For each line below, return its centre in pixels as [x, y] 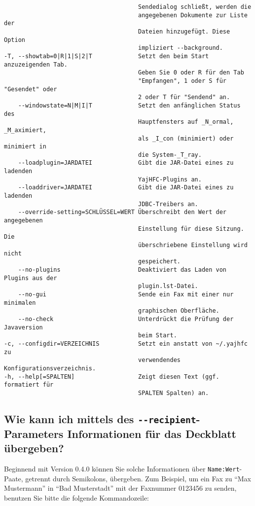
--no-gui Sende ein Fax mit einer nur [126, 294]
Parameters [34, 433]
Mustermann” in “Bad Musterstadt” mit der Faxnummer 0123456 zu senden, [120, 488]
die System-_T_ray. [170, 155]
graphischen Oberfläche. [179, 311]
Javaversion [23, 327]
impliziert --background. [181, 48]
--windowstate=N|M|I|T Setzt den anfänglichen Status [129, 105]
